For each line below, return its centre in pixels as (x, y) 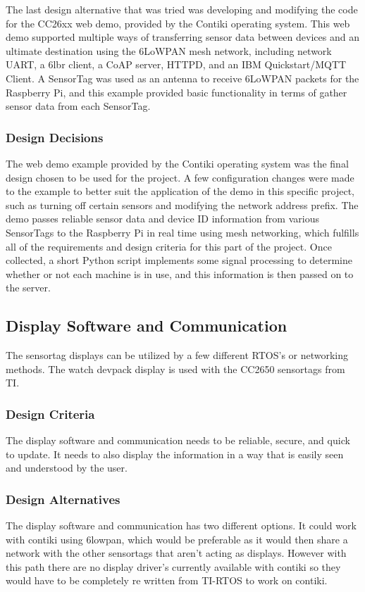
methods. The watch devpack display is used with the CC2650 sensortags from (175, 369)
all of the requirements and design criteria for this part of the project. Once (169, 246)
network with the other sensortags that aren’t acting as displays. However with (176, 553)
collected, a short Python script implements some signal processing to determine (179, 260)
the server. (28, 288)
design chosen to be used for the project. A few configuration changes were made (180, 177)
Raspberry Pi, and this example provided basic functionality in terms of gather (177, 92)
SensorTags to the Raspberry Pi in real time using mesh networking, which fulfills (182, 232)
